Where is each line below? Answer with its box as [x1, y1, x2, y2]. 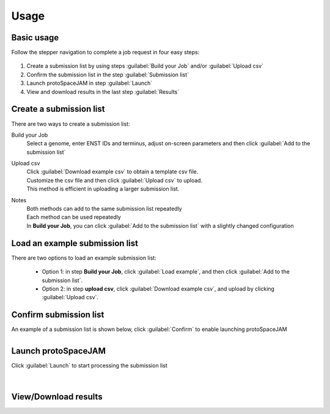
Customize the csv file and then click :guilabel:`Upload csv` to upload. [26, 176, 203, 184]
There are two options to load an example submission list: [11, 254, 157, 261]
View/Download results [11, 391, 103, 402]
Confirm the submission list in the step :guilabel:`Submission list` [26, 71, 189, 78]
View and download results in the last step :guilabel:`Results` [26, 88, 180, 95]
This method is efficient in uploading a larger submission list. [26, 185, 180, 192]
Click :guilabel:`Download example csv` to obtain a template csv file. [26, 168, 199, 175]
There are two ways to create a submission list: [11, 120, 131, 128]
